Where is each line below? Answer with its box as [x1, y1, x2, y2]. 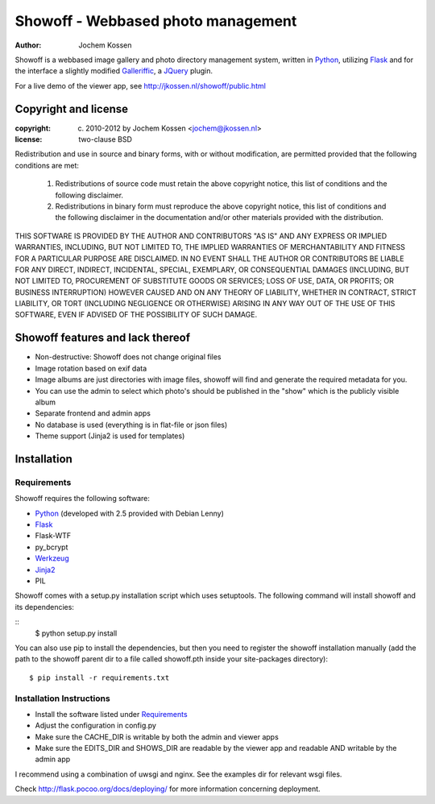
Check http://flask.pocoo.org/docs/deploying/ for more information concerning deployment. [14, 784, 321, 794]
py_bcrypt [35, 542, 68, 552]
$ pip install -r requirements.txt [29, 673, 170, 682]
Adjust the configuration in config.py [35, 721, 157, 731]
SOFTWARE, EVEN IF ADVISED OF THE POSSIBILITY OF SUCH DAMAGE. [14, 310, 258, 320]
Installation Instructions [14, 693, 110, 704]
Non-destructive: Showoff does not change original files [35, 352, 222, 362]
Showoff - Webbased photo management [14, 12, 297, 30]
